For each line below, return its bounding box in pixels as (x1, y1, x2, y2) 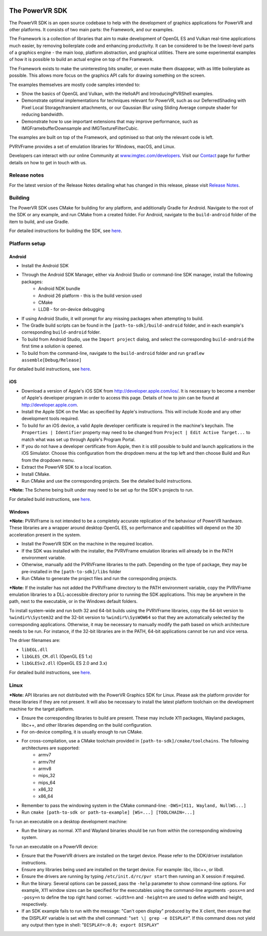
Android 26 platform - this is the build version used (38, 293, 142, 298)
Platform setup (9, 240, 46, 247)
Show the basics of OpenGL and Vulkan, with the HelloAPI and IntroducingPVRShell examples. (21, 91, 214, 97)
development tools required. (21, 416, 79, 422)
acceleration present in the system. (9, 532, 81, 538)
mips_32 (38, 773, 55, 779)
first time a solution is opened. (21, 343, 84, 349)
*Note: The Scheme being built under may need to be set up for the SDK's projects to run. (9, 487, 194, 493)
